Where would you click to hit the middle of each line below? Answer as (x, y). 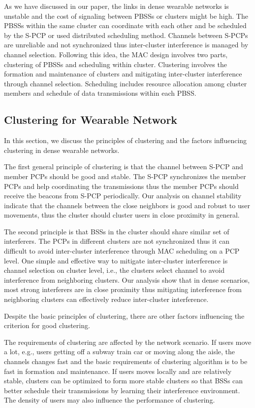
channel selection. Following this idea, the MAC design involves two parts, (116, 54)
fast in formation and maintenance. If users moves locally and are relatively (118, 371)
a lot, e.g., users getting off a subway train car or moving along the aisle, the (120, 352)
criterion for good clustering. (47, 325)
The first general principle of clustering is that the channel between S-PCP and (124, 167)
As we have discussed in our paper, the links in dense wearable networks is (116, 6)
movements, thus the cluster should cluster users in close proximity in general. (122, 215)
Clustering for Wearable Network (91, 120)
